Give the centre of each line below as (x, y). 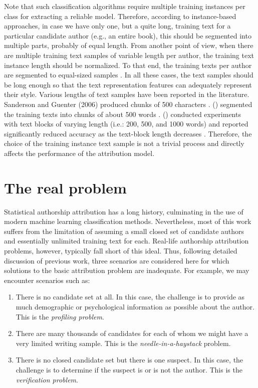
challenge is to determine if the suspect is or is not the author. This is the (129, 369)
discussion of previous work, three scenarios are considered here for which (117, 260)
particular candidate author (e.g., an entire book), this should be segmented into (128, 35)
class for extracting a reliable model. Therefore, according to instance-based (120, 16)
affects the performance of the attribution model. (79, 153)
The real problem (65, 187)
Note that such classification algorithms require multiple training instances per (125, 6)
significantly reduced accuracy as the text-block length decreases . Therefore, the (128, 133)
